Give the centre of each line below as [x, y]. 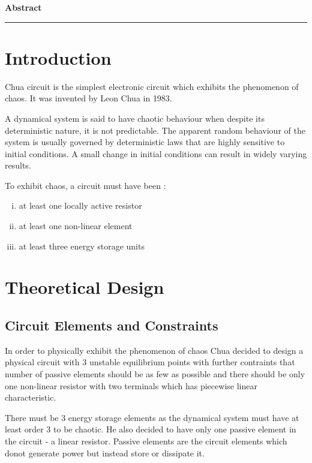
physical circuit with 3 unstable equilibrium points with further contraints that [150, 362]
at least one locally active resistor [80, 205]
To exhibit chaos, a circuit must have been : [85, 185]
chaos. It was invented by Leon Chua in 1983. [88, 98]
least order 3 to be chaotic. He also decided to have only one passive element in [151, 429]
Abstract [23, 7]
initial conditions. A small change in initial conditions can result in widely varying [156, 153]
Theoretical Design [85, 287]
